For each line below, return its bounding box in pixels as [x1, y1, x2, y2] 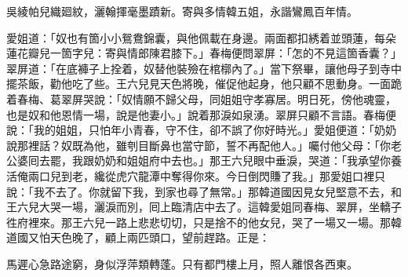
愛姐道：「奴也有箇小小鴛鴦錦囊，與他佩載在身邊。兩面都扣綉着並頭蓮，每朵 [6, 29, 396, 46]
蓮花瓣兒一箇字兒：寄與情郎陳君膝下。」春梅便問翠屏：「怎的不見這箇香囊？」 [6, 45, 402, 61]
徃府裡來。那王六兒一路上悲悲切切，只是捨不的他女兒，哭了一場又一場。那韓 [6, 213, 402, 230]
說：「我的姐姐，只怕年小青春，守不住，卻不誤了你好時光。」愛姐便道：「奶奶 [6, 122, 396, 138]
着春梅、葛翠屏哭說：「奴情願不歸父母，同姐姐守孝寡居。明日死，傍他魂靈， [6, 90, 396, 107]
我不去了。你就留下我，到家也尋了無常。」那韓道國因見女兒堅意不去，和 [33, 183, 402, 199]
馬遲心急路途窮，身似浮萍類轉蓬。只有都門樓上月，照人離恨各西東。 [6, 255, 358, 272]
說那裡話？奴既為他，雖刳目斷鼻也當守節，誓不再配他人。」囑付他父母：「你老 [6, 137, 402, 153]
